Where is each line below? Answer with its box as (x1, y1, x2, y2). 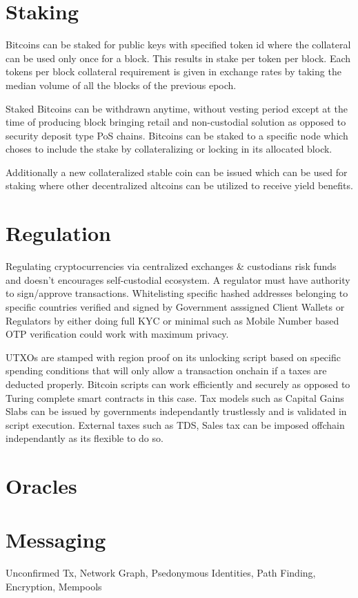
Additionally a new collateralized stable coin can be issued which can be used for (6, 164, 348, 179)
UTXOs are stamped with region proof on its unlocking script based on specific (6, 349, 341, 364)
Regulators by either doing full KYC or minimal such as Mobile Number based (6, 313, 339, 327)
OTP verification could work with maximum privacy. (6, 327, 229, 341)
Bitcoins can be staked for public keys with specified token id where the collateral (6, 37, 351, 52)
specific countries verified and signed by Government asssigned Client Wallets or (6, 299, 345, 314)
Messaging (6, 525, 106, 554)
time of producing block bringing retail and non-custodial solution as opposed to (6, 115, 346, 129)
